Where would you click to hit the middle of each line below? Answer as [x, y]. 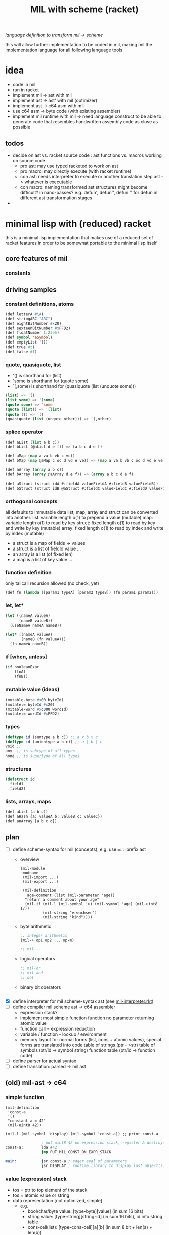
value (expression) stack [36, 1179]
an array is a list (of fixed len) [43, 554]
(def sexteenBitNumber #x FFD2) [38, 328]
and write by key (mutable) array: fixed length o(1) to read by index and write [84, 528]
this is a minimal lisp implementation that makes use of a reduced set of [79, 237]
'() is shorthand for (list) [37, 376]
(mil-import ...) [40, 877]
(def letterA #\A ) [24, 314]
